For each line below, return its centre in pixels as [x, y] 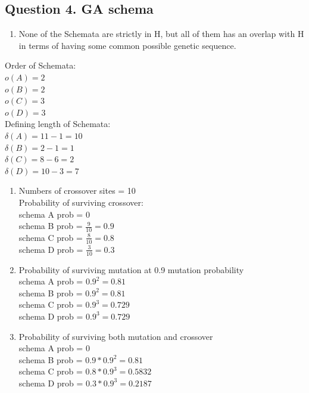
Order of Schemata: [40, 65]
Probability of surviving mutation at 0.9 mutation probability [131, 269]
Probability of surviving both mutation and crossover [116, 336]
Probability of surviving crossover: [81, 202]
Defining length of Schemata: [58, 124]
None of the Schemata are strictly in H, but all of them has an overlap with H [161, 34]
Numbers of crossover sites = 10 [77, 191]
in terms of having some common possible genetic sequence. [127, 45]
